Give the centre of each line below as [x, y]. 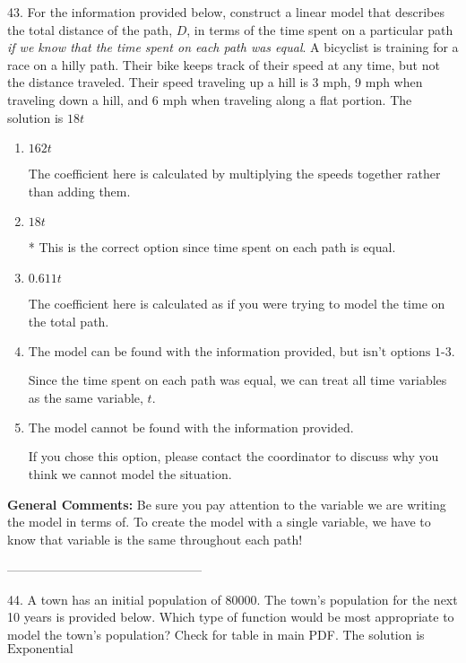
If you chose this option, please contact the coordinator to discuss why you [233, 456]
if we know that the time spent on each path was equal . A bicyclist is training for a [233, 47]
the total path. [69, 321]
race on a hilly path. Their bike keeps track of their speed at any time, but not [224, 64]
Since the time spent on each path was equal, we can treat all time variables [237, 380]
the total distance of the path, [90, 29]
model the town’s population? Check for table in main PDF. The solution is [216, 635]
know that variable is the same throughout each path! [155, 539]
